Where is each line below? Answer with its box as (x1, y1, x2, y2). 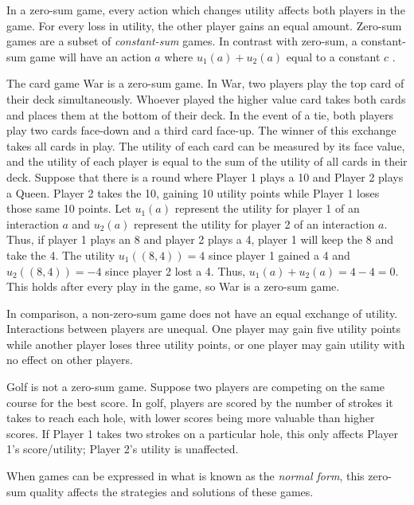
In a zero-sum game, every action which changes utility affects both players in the (6, 2, 405, 18)
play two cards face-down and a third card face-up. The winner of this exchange (6, 122, 396, 139)
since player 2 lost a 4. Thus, (105, 262, 246, 279)
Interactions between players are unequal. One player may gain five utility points (6, 320, 401, 337)
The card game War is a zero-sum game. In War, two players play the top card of (6, 75, 404, 92)
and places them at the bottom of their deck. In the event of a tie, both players (6, 106, 393, 123)
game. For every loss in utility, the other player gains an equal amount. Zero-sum (6, 17, 402, 33)
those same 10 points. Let (6, 200, 131, 217)
